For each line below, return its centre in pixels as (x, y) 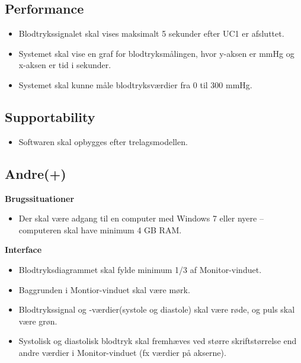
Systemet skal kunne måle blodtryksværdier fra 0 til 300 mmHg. (135, 84)
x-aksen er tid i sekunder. (65, 65)
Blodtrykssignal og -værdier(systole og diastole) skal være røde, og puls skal (157, 309)
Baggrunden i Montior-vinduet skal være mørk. (104, 289)
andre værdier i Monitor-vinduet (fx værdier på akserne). (122, 352)
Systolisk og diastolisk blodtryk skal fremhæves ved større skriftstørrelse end (158, 341)
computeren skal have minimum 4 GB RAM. (100, 229)
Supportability (50, 116)
